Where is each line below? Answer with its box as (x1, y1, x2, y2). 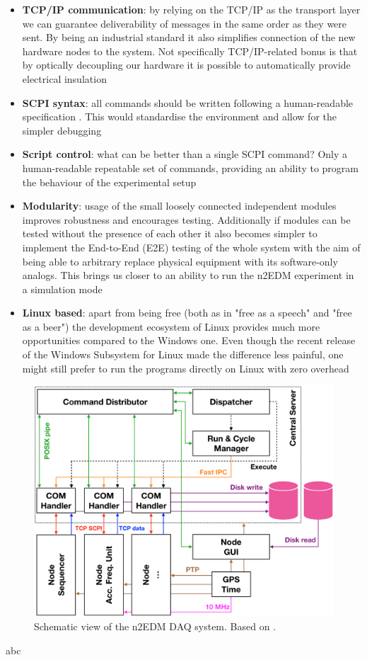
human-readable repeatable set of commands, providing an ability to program (22, 160, 359, 175)
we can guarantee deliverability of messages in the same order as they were (22, 16, 347, 30)
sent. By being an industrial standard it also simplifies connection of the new (22, 30, 356, 45)
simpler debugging (22, 123, 102, 137)
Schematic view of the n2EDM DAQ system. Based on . (34, 619, 276, 634)
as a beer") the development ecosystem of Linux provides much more (22, 319, 320, 334)
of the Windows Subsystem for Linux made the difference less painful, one (22, 347, 344, 362)
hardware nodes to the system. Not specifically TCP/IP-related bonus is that (22, 43, 358, 58)
